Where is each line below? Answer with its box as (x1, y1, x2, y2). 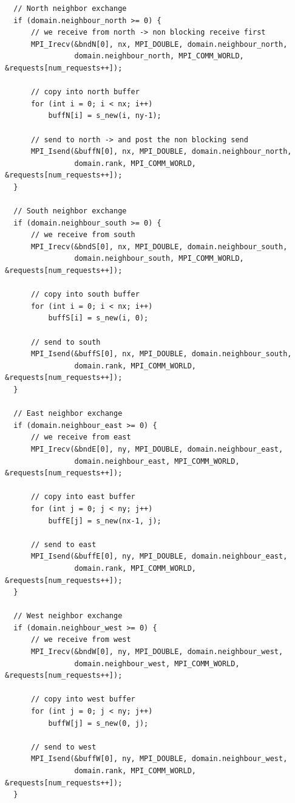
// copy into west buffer (30, 695, 135, 704)
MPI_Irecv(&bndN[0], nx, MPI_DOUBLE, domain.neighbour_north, (30, 40, 288, 49)
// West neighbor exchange (13, 612, 123, 621)
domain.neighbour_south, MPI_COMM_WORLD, (74, 254, 244, 263)
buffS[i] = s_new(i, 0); (48, 314, 149, 323)
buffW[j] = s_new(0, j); (48, 719, 149, 728)
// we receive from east (30, 433, 131, 442)
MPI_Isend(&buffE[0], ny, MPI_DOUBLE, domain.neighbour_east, (30, 552, 288, 561)
